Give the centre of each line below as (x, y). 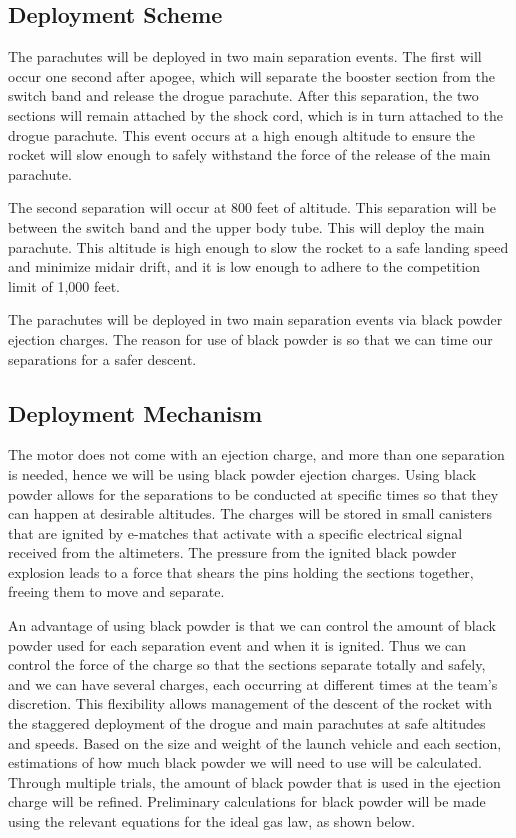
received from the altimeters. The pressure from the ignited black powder (232, 552)
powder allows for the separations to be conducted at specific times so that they (253, 493)
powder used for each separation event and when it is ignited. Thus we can (237, 644)
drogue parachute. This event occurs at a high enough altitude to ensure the (242, 134)
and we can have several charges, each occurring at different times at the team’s (253, 683)
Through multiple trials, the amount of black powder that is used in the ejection (254, 781)
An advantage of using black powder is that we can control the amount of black (252, 625)
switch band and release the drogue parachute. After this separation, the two (243, 95)
